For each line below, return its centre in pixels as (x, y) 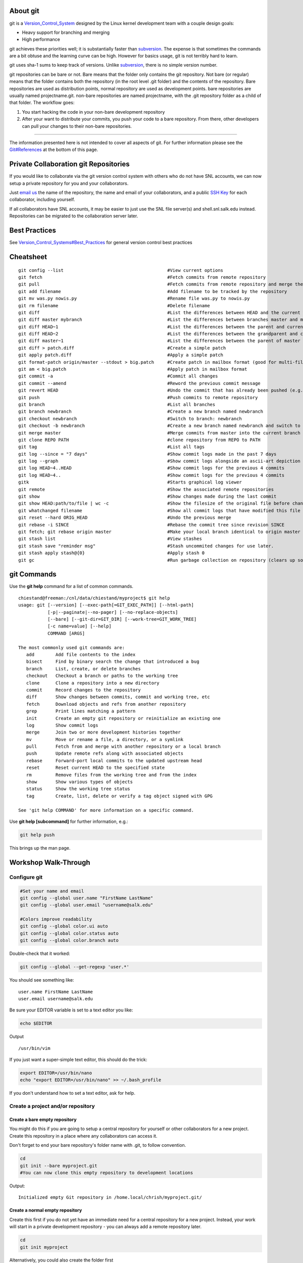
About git (24, 11)
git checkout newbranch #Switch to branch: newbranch (130, 419)
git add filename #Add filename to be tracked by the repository (153, 291)
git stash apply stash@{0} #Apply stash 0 (112, 553)
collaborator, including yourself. (42, 200)
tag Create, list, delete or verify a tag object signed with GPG (119, 796)
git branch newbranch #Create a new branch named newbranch (141, 411)
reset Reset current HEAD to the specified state (95, 768)
